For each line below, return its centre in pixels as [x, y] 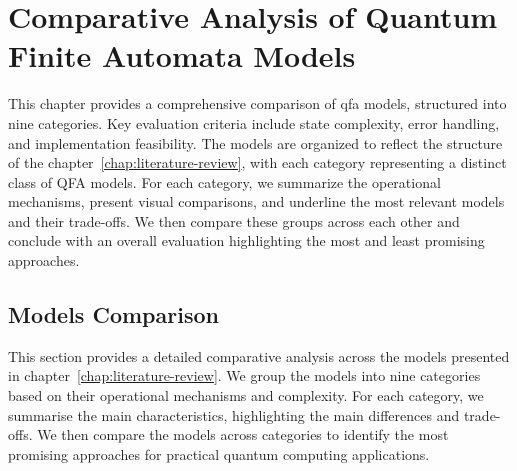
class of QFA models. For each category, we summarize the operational [224, 181]
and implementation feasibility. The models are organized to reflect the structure [255, 142]
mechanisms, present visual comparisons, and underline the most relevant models [256, 201]
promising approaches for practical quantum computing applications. [219, 453]
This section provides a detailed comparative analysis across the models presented [259, 355]
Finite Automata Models [182, 55]
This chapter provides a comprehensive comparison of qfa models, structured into [257, 103]
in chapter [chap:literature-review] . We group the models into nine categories [244, 375]
